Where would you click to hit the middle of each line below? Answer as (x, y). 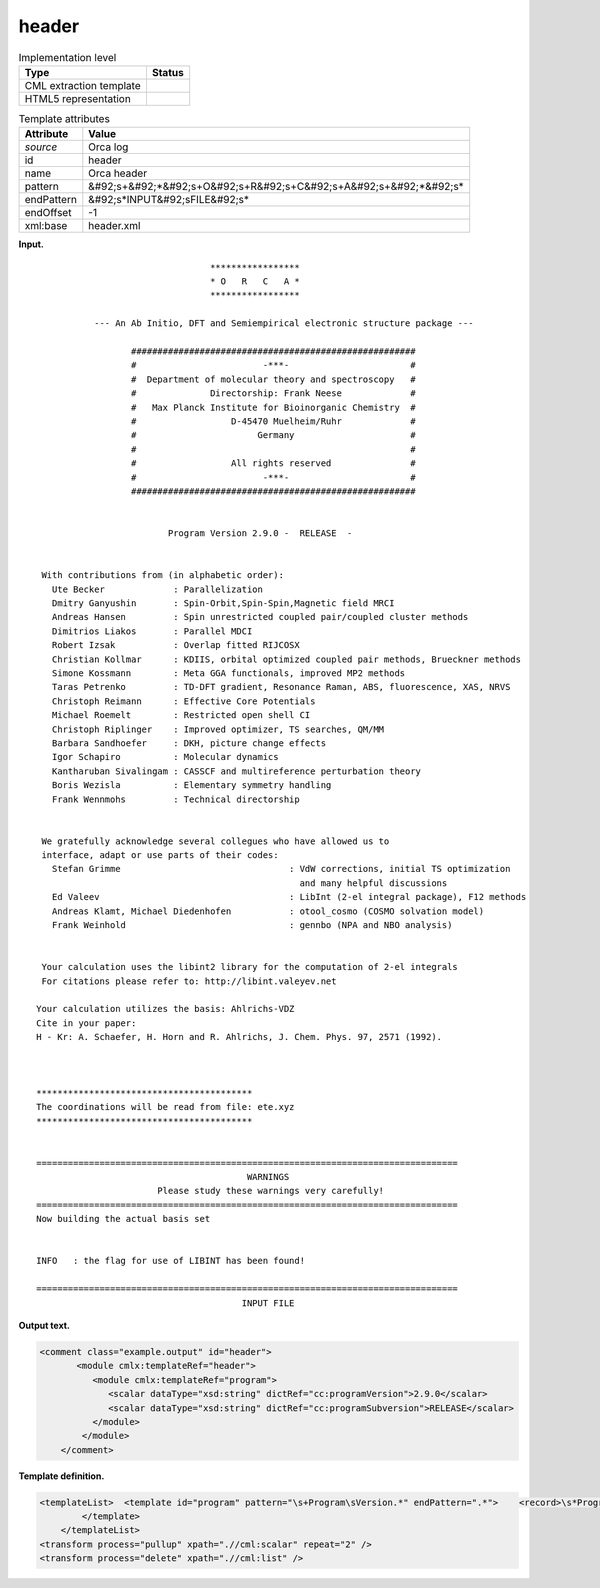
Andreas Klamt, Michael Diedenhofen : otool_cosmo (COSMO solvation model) (268, 911)
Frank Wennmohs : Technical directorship (175, 799)
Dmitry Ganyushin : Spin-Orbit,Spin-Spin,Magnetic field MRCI (223, 603)
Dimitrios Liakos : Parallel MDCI (152, 631)
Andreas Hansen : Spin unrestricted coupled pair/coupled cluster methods (260, 617)
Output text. (44, 1325)
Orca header (118, 173)
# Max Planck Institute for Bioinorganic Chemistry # (273, 407)
